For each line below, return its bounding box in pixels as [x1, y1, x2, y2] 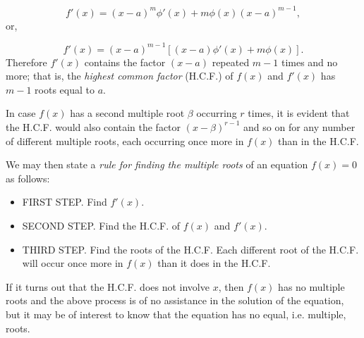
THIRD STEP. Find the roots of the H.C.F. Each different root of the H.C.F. [22, 242, 359, 256]
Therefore [6, 54, 47, 69]
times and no [281, 54, 338, 69]
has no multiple [278, 279, 345, 294]
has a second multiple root [70, 106, 185, 120]
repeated [212, 54, 250, 69]
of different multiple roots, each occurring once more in [6, 133, 244, 148]
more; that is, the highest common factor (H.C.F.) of [6, 68, 233, 83]
